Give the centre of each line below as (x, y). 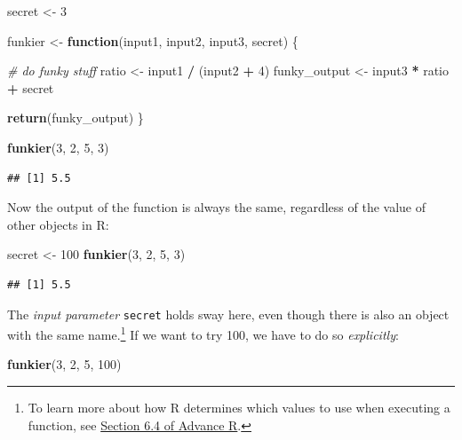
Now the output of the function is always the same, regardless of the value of (216, 207)
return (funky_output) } (76, 118)
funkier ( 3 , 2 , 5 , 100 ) (64, 364)
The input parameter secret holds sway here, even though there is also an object (228, 314)
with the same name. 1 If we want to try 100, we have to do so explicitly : (203, 333)
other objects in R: (58, 224)
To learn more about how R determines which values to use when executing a (239, 408)
